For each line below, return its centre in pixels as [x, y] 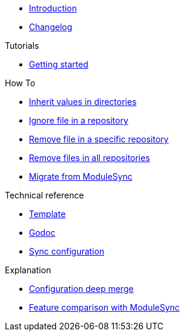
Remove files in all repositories [89, 158]
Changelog [51, 27]
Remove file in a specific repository [99, 139]
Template [47, 214]
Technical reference [45, 195]
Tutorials [22, 46]
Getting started [59, 64]
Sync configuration [67, 251]
